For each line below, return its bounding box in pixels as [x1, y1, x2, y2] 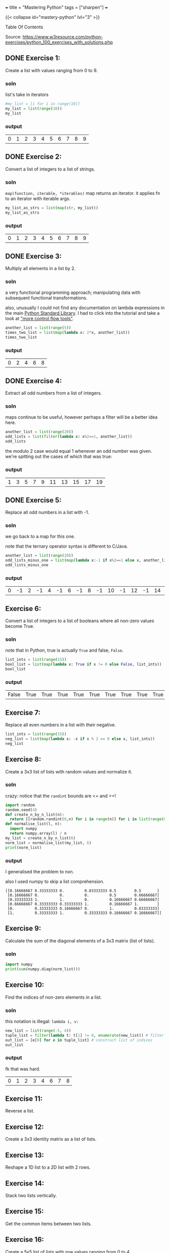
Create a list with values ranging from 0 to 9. [5, 67, 98, 73]
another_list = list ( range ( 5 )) [5, 325, 71, 330]
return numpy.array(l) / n [10, 831, 67, 836]
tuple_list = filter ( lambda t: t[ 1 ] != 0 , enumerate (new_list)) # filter [5, 1033, 164, 1038]
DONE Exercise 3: [5, 252, 62, 260]
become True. [5, 623, 34, 629]
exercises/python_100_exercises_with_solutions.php [5, 39, 113, 45]
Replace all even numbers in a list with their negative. [5, 722, 116, 728]
